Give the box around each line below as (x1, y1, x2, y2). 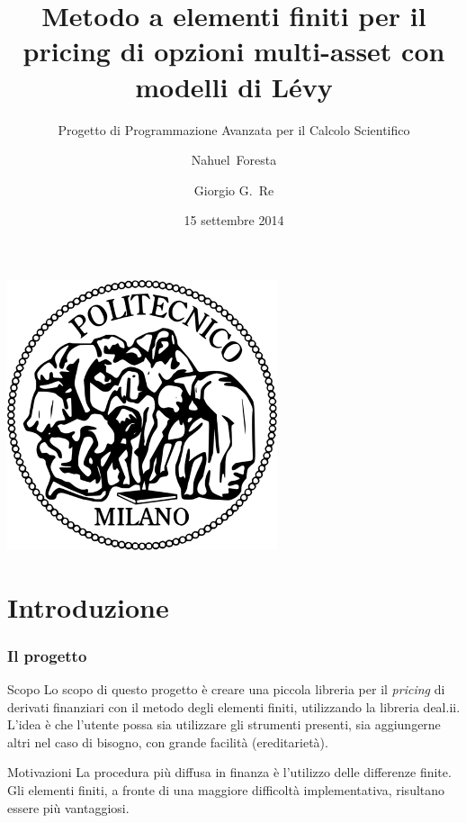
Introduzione (7, 588, 169, 625)
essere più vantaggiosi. (7, 798, 130, 817)
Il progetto (7, 644, 87, 666)
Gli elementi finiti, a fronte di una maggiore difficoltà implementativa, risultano (7, 781, 445, 800)
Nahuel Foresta (191, 150, 277, 169)
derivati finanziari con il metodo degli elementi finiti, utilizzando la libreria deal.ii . (7, 697, 461, 716)
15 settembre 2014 (184, 211, 284, 230)
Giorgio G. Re (193, 180, 274, 199)
